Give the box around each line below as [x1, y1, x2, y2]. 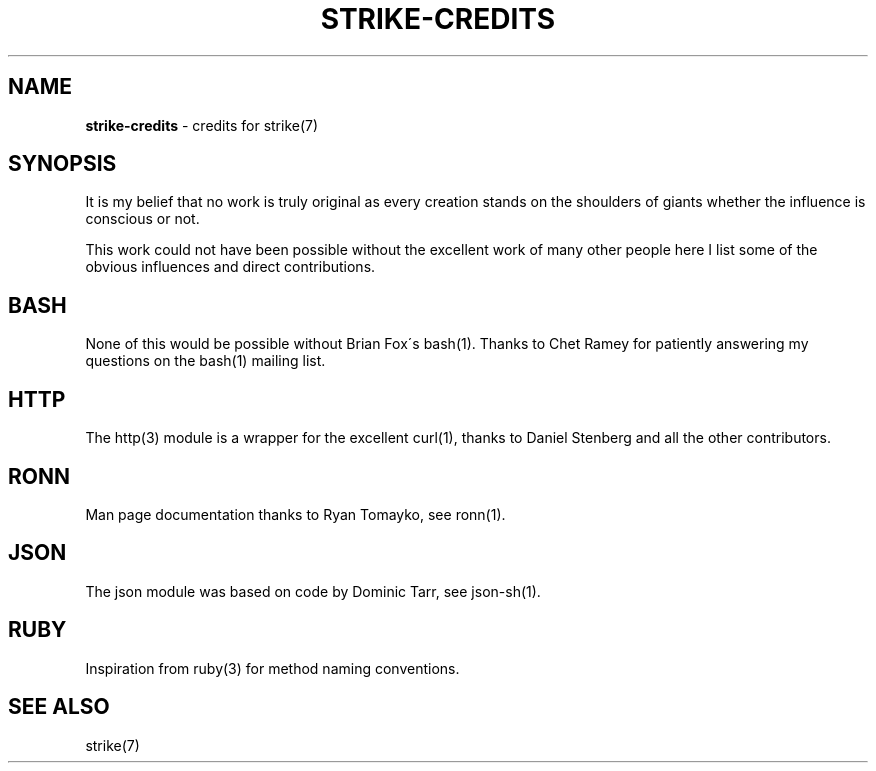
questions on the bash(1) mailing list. [85, 352, 326, 370]
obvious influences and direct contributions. [85, 258, 376, 276]
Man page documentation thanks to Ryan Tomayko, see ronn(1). [85, 505, 506, 523]
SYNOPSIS [8, 151, 117, 177]
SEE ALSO [8, 694, 110, 720]
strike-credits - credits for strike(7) [85, 116, 319, 134]
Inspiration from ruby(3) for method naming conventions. [85, 659, 460, 677]
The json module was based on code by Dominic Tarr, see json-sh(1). [85, 582, 541, 600]
